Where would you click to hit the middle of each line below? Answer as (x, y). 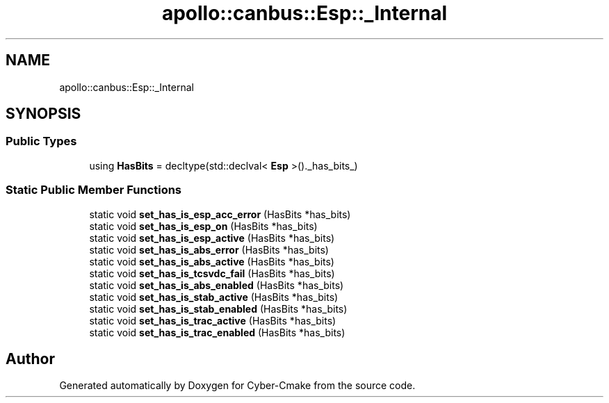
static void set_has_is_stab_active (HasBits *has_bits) (214, 297)
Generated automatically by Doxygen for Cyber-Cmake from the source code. (237, 386)
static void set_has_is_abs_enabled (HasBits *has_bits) (217, 285)
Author (30, 359)
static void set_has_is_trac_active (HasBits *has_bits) (213, 320)
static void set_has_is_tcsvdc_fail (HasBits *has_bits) (212, 273)
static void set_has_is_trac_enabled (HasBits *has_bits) (217, 332)
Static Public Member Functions (94, 190)
